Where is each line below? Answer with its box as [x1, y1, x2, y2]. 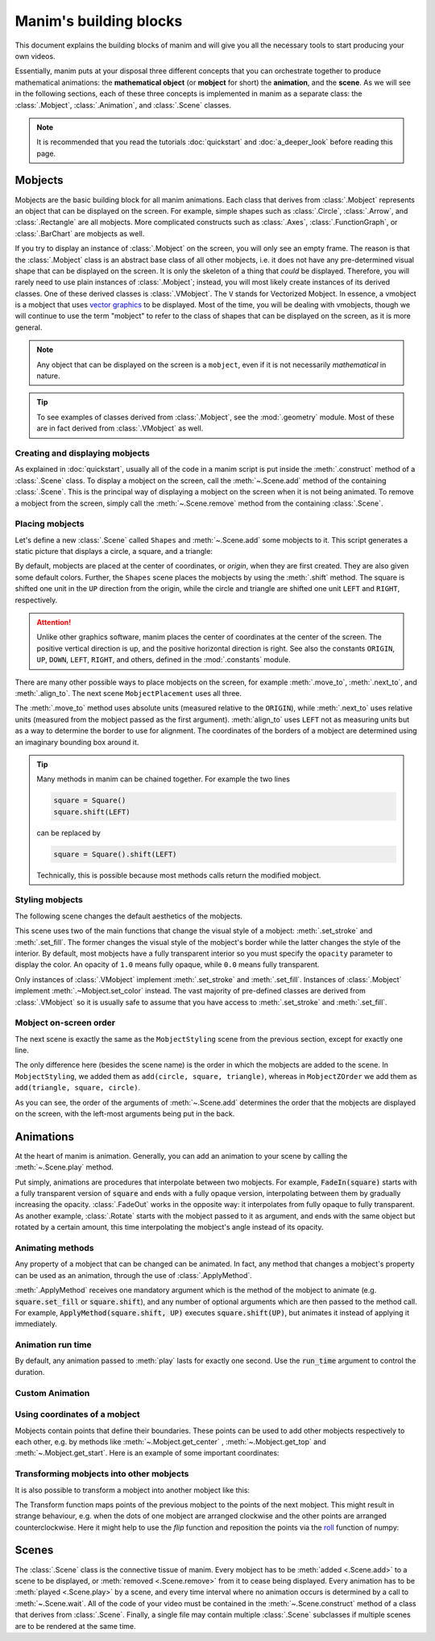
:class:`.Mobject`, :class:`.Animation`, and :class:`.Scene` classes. [14, 100, 232, 110]
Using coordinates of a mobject [14, 1409, 140, 1420]
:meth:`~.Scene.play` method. [14, 1162, 114, 1172]
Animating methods [14, 1243, 94, 1254]
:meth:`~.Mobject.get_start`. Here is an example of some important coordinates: [14, 1448, 280, 1458]
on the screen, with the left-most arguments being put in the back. [14, 1109, 235, 1118]
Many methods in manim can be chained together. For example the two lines [36, 774, 290, 784]
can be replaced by [36, 827, 101, 838]
